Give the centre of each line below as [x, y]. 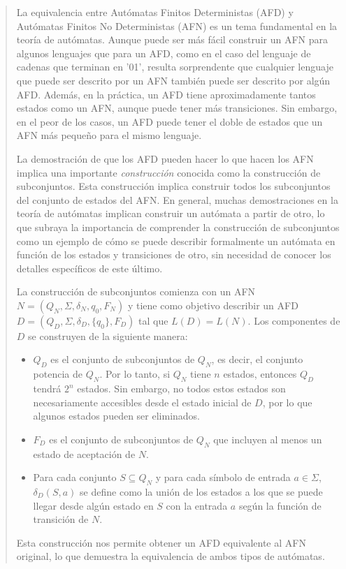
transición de [61, 519]
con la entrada [197, 505]
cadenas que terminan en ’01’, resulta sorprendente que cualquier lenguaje [175, 67]
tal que [153, 320]
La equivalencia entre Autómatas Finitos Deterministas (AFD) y [155, 12]
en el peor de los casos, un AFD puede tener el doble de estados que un [170, 121]
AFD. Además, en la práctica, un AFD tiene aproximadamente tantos [166, 94]
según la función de [280, 505]
